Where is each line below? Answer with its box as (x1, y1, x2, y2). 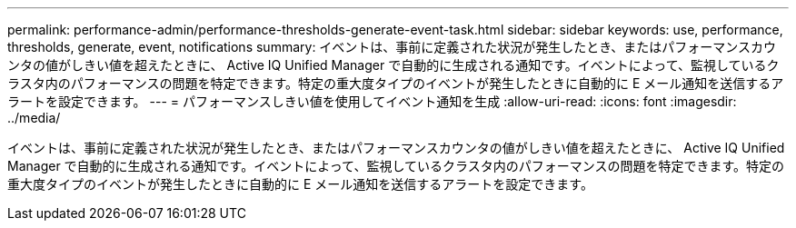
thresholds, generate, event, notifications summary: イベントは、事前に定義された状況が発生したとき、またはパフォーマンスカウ (7, 39, 777, 55)
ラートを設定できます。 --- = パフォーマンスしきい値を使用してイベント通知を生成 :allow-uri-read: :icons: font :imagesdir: (7, 94, 737, 109)
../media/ (7, 110, 61, 125)
